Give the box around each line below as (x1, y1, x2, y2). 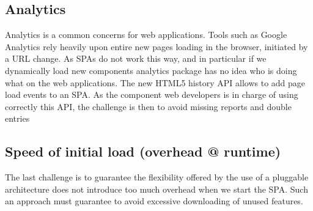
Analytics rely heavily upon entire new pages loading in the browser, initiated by (5, 40, 308, 53)
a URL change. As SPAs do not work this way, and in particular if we (5, 52, 267, 65)
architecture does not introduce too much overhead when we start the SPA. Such (5, 182, 308, 195)
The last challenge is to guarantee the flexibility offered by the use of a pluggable (5, 171, 309, 183)
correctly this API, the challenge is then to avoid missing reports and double (5, 100, 292, 113)
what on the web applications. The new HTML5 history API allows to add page (5, 76, 306, 89)
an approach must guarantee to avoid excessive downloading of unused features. (5, 194, 303, 207)
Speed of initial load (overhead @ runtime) (5, 142, 281, 161)
